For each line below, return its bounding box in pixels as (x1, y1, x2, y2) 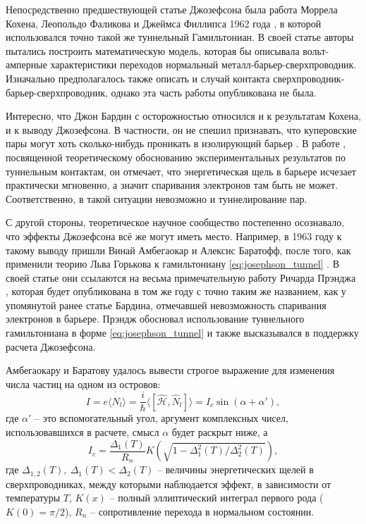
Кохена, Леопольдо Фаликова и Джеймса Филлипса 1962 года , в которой (6, 15, 322, 30)
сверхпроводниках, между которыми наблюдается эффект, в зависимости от (6, 476, 331, 491)
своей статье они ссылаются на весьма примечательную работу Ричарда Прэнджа (6, 270, 356, 285)
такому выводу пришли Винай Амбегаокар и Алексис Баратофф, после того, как (6, 242, 351, 257)
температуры (6, 490, 61, 505)
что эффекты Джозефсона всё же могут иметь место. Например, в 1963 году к (6, 228, 342, 243)
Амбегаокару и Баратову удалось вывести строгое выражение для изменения (6, 363, 335, 378)
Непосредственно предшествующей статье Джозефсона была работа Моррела (6, 2, 338, 16)
